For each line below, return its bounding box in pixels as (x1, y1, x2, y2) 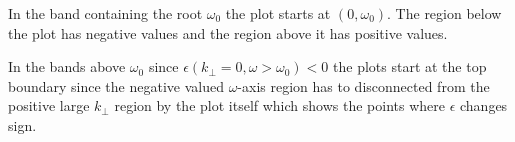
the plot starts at (225, 3, 331, 23)
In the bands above (8, 56, 126, 77)
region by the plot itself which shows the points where (114, 95, 445, 116)
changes (459, 95, 508, 116)
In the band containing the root (8, 3, 203, 23)
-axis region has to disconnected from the (237, 75, 490, 96)
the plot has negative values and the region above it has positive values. (8, 22, 448, 43)
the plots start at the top (333, 56, 487, 77)
